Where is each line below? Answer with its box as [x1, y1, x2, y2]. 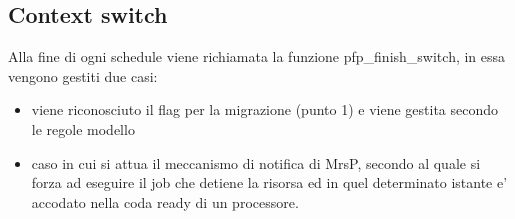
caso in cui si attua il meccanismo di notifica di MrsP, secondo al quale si [31, 152, 481, 173]
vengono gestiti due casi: [8, 65, 158, 86]
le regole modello [31, 118, 135, 139]
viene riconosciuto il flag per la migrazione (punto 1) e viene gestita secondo [31, 99, 499, 120]
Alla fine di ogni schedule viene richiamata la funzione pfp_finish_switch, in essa [8, 46, 506, 67]
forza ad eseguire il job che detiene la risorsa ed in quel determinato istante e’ [31, 172, 508, 193]
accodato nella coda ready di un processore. [31, 191, 299, 212]
